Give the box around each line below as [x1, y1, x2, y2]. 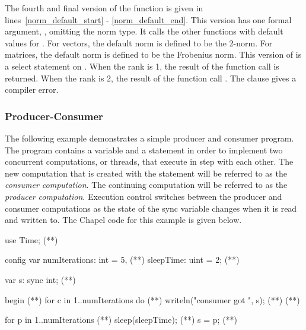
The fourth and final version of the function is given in [5, 2, 203, 14]
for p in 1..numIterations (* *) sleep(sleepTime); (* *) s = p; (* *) [5, 313, 238, 326]
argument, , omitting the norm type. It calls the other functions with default [5, 25, 283, 37]
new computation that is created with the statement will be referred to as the [5, 166, 287, 179]
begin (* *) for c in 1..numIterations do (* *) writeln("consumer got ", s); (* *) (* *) [5, 293, 300, 306]
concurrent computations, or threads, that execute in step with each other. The [5, 155, 294, 168]
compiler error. [5, 83, 59, 96]
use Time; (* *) [5, 233, 58, 246]
